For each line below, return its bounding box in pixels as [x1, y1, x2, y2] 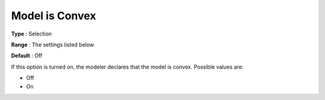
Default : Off [11, 52, 43, 60]
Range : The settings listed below [11, 41, 94, 48]
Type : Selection [11, 30, 52, 37]
